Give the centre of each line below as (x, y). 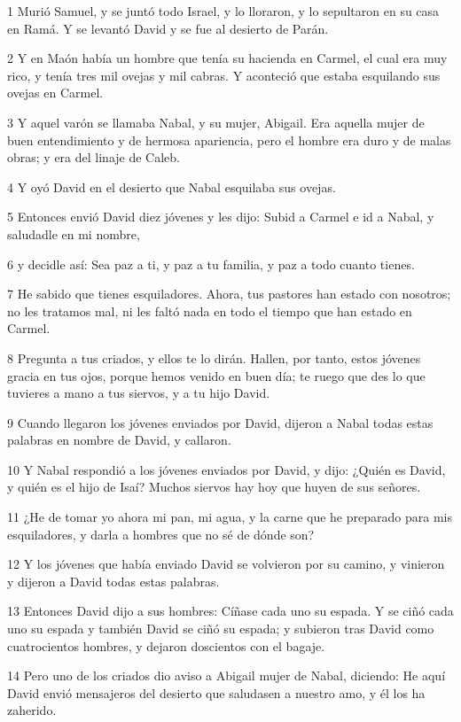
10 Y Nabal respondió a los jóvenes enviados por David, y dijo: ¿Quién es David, (227, 469)
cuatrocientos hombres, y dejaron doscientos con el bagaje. (166, 645)
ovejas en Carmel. (55, 93)
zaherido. (32, 710)
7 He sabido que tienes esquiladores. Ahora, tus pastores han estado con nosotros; (229, 294)
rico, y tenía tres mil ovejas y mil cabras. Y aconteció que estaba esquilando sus (224, 75)
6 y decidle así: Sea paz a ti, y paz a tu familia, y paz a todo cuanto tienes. (211, 264)
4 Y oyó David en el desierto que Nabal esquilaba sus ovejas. (172, 186)
